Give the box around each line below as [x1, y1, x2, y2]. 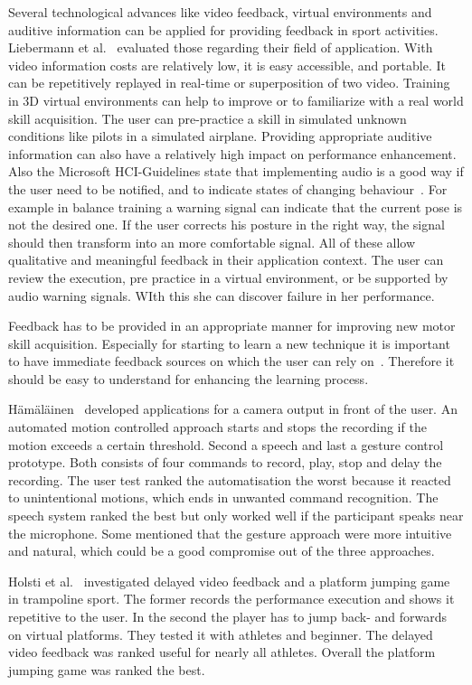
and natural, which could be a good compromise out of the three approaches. [8, 541, 435, 560]
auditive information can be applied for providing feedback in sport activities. [8, 20, 439, 39]
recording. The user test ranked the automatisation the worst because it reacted [8, 470, 451, 489]
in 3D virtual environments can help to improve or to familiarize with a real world [8, 90, 464, 109]
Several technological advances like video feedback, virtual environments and [8, 3, 432, 21]
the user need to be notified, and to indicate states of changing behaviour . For [8, 179, 448, 198]
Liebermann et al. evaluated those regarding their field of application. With [8, 38, 433, 57]
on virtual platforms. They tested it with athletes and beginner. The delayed [8, 624, 433, 643]
